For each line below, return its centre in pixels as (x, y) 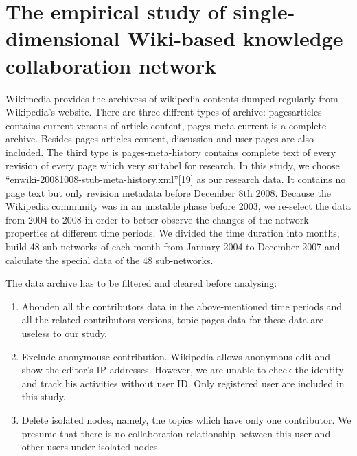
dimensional (63, 38)
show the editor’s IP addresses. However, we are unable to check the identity (183, 370)
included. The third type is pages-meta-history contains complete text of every (171, 152)
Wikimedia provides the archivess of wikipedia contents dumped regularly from (172, 98)
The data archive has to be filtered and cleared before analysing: (141, 283)
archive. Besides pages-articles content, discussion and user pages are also (160, 139)
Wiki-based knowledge (235, 38)
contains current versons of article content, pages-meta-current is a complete (166, 125)
